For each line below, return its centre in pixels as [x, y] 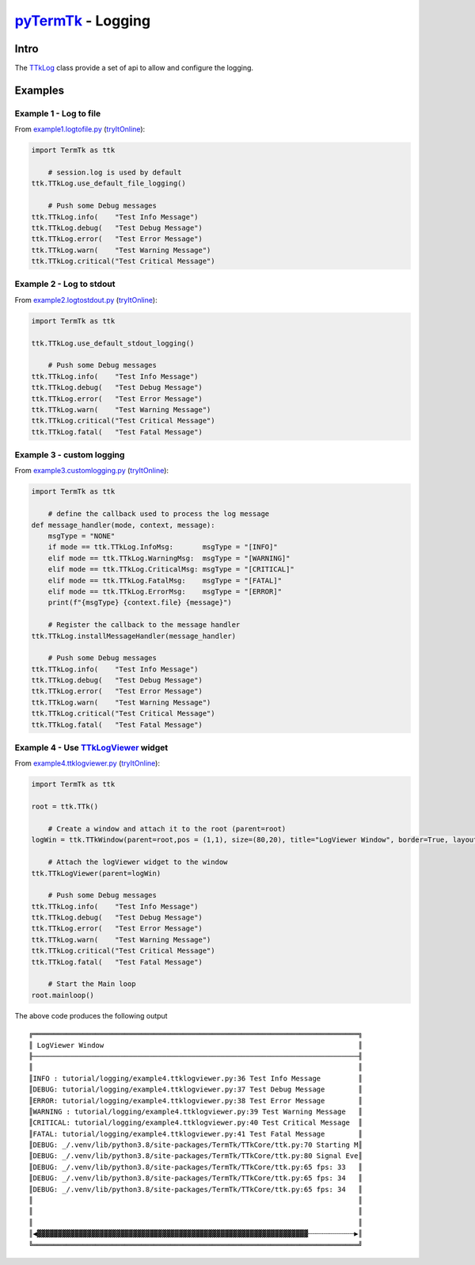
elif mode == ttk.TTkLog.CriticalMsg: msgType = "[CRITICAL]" [171, 569]
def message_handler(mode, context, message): [123, 525]
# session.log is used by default [115, 172]
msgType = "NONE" [82, 536]
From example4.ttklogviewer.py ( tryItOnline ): [87, 763]
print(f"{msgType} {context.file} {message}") [140, 603]
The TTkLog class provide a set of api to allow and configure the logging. [134, 68]
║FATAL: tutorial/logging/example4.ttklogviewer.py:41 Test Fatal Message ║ [196, 1134]
